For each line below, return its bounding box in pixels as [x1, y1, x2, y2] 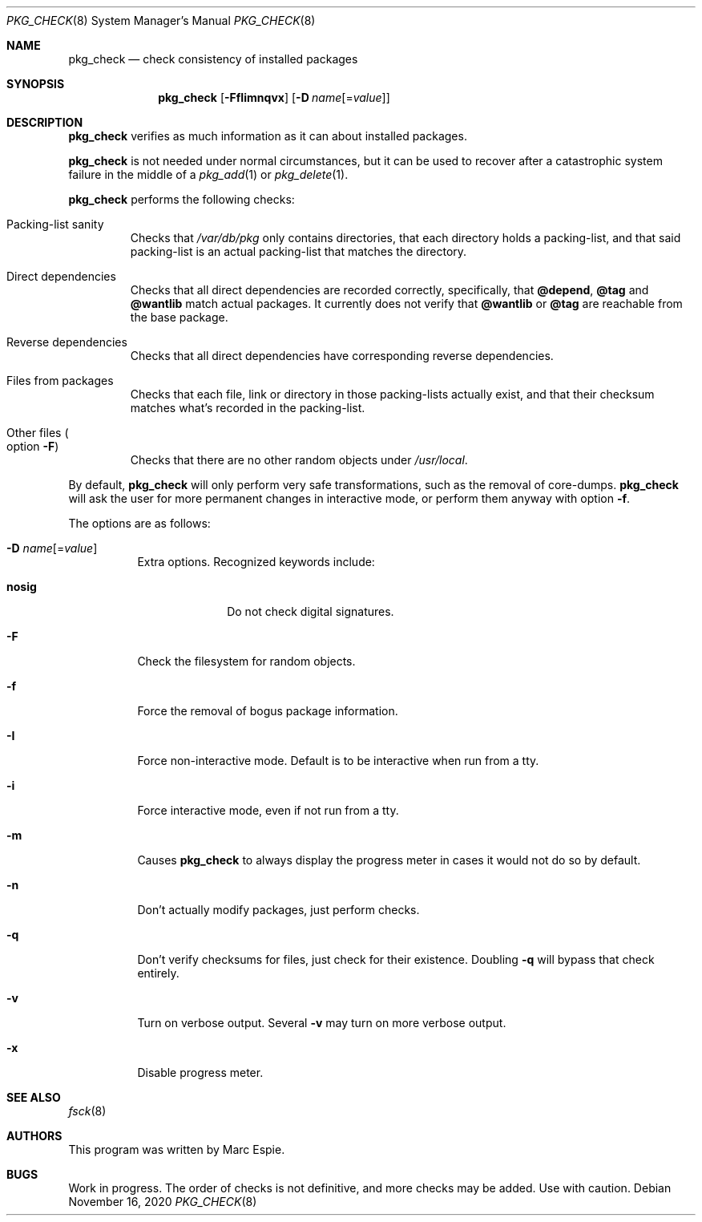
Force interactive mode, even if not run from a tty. [137, 803, 399, 817]
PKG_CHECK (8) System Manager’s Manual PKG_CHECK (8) [6, 14, 316, 27]
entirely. [137, 966, 180, 980]
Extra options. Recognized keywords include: [137, 555, 375, 569]
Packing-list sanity [6, 217, 104, 231]
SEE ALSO [6, 1090, 61, 1104]
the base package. [130, 310, 228, 324]
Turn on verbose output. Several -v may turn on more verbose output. [137, 1016, 506, 1030]
